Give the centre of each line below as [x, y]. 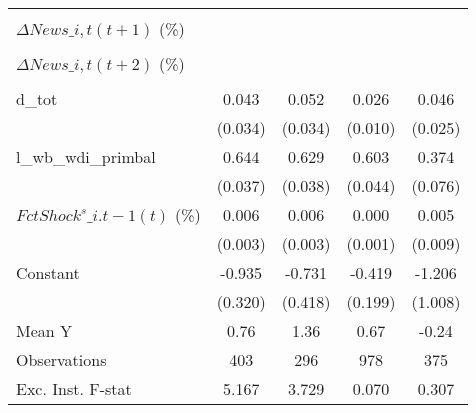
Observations [61, 359]
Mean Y [44, 330]
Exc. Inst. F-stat [74, 388]
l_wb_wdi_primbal [86, 156]
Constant [48, 272]
